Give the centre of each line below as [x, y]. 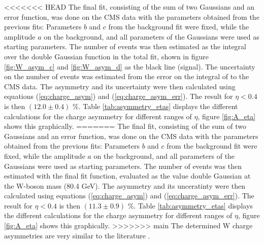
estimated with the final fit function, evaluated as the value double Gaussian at [127, 176]
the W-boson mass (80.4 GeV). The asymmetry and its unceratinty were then [125, 185]
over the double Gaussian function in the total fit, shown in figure [106, 56]
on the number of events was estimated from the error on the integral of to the [127, 76]
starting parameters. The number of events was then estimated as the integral [125, 46]
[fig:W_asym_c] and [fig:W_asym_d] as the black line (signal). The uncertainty [130, 66]
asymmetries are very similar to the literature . [77, 235]
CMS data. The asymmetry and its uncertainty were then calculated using [120, 86]
